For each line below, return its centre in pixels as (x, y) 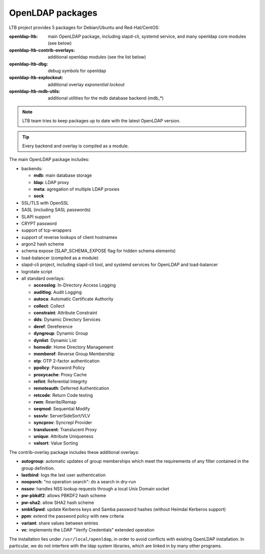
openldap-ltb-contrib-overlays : (42, 50)
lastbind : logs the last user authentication (63, 475)
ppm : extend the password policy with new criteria (73, 516)
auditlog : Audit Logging (58, 292)
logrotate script (37, 271)
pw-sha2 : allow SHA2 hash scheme (58, 502)
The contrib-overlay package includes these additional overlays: (74, 452)
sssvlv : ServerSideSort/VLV (62, 416)
